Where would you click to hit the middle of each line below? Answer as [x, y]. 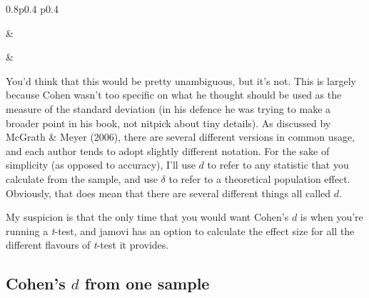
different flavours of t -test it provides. [87, 245]
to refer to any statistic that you [278, 165]
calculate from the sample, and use [82, 178]
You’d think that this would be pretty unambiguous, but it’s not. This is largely [181, 80]
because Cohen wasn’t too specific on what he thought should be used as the [174, 95]
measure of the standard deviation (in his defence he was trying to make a [168, 108]
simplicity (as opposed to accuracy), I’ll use [101, 165]
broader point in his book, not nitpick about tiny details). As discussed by [168, 123]
